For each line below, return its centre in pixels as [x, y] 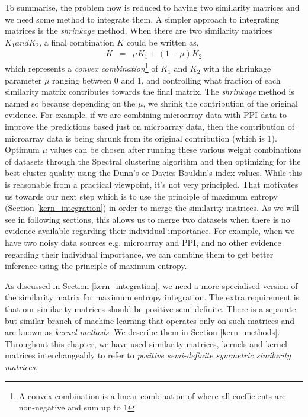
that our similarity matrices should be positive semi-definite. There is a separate [150, 308]
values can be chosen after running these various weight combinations [176, 150]
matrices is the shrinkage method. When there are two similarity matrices [139, 31]
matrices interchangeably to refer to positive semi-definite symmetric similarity [148, 355]
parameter [23, 80]
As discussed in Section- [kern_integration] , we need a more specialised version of [151, 285]
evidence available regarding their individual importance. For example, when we [150, 231]
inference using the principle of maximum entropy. [96, 266]
